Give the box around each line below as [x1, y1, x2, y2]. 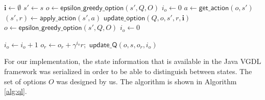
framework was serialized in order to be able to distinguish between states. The [4, 65, 252, 76]
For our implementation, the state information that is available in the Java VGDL [4, 56, 261, 66]
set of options [4, 76, 46, 86]
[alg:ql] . [4, 86, 27, 96]
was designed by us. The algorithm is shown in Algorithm [56, 76, 237, 86]
